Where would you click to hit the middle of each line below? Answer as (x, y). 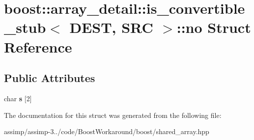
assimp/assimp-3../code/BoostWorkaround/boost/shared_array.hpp (107, 131)
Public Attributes (50, 78)
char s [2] (18, 98)
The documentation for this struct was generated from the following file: (113, 115)
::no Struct (214, 27)
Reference (38, 46)
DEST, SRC (111, 27)
